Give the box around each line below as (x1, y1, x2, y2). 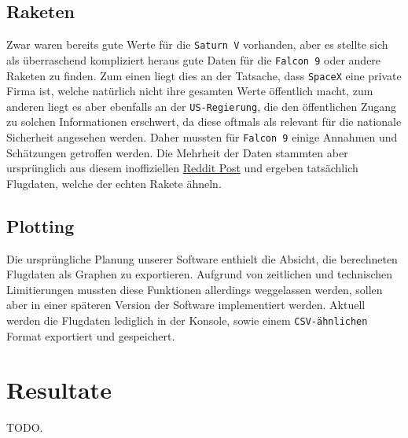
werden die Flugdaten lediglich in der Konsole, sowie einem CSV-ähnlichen (6, 312, 368, 329)
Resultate (6, 374, 112, 406)
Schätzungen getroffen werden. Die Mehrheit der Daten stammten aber (6, 144, 348, 160)
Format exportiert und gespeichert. (6, 327, 175, 344)
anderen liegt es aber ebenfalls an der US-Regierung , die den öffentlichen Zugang (6, 98, 397, 114)
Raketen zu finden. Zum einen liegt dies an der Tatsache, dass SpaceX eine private (6, 67, 402, 83)
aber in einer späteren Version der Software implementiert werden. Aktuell (6, 296, 366, 313)
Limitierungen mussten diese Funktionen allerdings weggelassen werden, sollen (6, 281, 383, 297)
